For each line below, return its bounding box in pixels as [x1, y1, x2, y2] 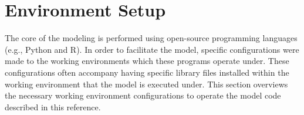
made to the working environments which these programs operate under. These [5, 55, 289, 67]
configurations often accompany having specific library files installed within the [5, 66, 289, 78]
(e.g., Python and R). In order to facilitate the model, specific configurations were [5, 43, 299, 55]
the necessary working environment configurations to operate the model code [5, 89, 281, 102]
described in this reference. [5, 100, 101, 113]
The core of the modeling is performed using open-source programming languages [5, 32, 298, 44]
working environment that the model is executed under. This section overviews [5, 77, 288, 90]
